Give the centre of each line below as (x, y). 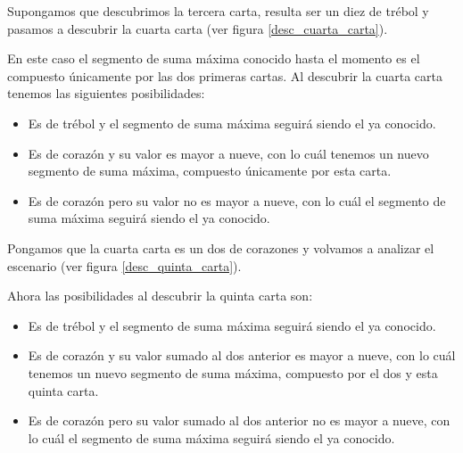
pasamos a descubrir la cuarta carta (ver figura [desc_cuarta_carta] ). (198, 28)
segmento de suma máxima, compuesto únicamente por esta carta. (210, 171)
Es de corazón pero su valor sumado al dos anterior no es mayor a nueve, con (239, 420)
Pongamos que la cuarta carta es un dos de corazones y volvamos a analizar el (221, 247)
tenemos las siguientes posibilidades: (106, 93)
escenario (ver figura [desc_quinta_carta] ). (124, 265)
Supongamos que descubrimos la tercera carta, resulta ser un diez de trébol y (218, 11)
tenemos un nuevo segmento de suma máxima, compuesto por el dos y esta (233, 372)
